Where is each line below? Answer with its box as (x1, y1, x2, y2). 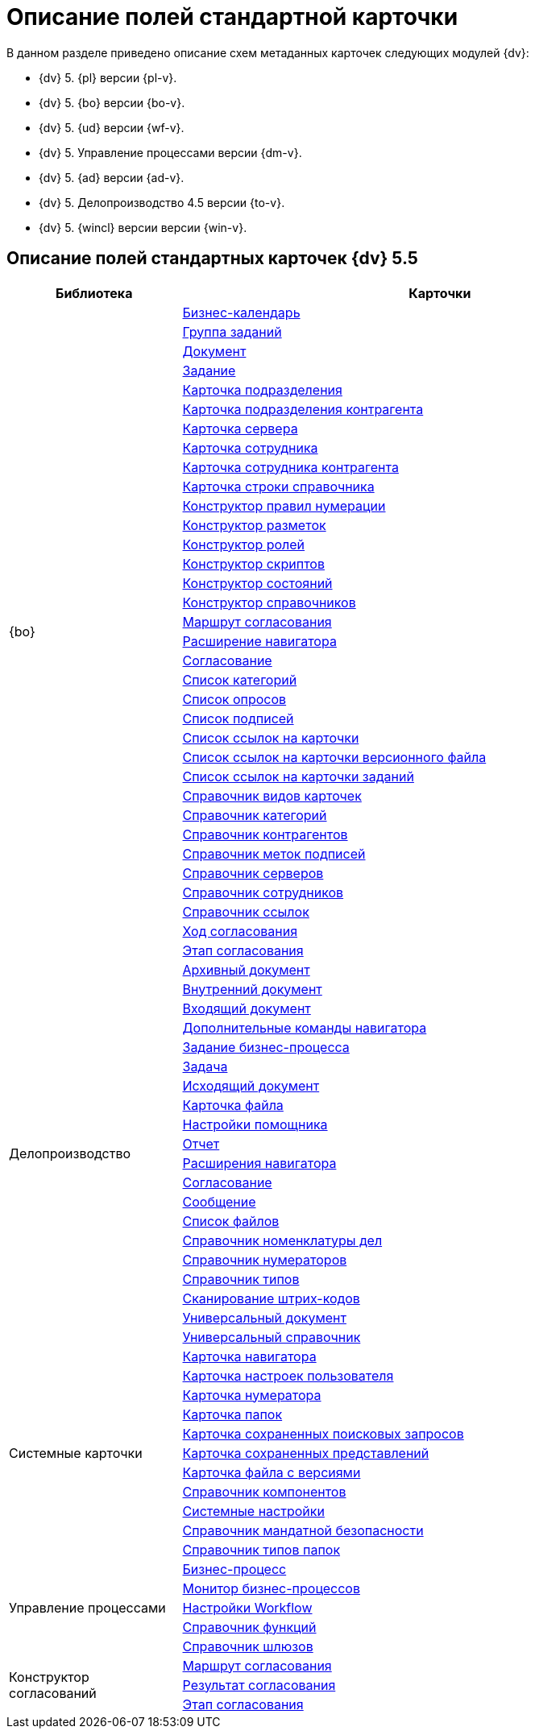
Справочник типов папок (182, 1541, 341, 1558)
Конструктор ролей (182, 536, 305, 553)
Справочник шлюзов (182, 1638, 313, 1654)
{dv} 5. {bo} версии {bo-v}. (39, 95, 185, 110)
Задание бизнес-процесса (182, 1038, 350, 1055)
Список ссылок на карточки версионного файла (182, 748, 487, 765)
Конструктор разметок (182, 516, 326, 533)
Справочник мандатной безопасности (182, 1522, 424, 1538)
